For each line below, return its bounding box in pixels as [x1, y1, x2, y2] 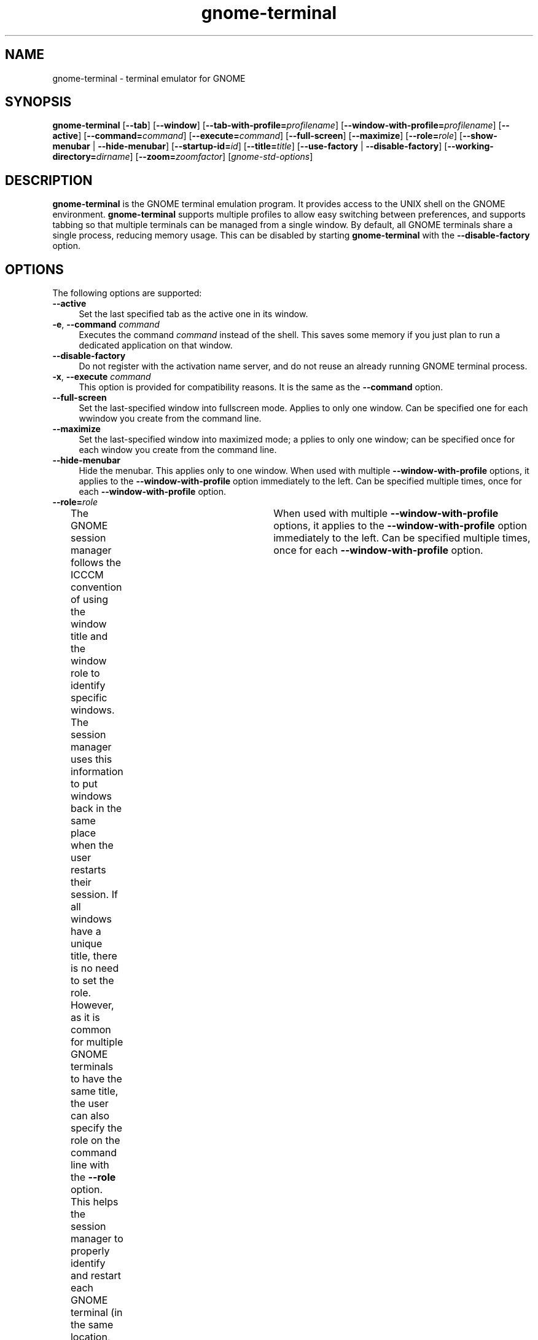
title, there [70, 950, 117, 963]
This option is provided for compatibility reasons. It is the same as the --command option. [79, 382, 443, 393]
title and [70, 630, 108, 643]
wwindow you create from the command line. [79, 413, 262, 424]
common [70, 1023, 111, 1036]
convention [70, 581, 122, 594]
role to [70, 667, 100, 680]
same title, [70, 1085, 119, 1098]
